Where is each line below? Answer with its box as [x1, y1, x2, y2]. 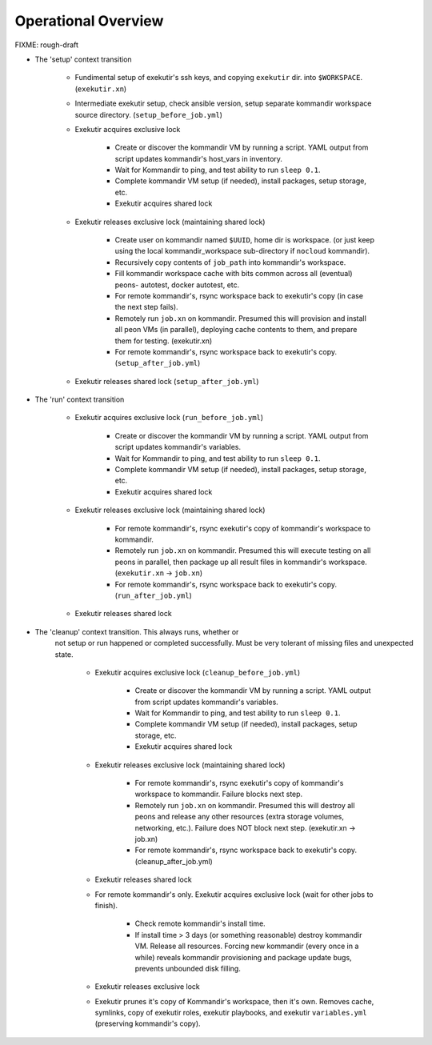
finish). [94, 900, 118, 910]
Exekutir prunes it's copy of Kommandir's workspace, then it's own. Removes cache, [94, 996, 374, 1006]
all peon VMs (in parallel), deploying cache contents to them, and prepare [114, 325, 358, 334]
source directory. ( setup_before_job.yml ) [74, 110, 223, 119]
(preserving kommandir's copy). [94, 1019, 201, 1028]
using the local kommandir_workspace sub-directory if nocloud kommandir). [114, 246, 370, 256]
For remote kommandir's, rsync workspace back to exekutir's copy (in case [114, 290, 364, 300]
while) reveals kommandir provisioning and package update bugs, [134, 952, 352, 962]
